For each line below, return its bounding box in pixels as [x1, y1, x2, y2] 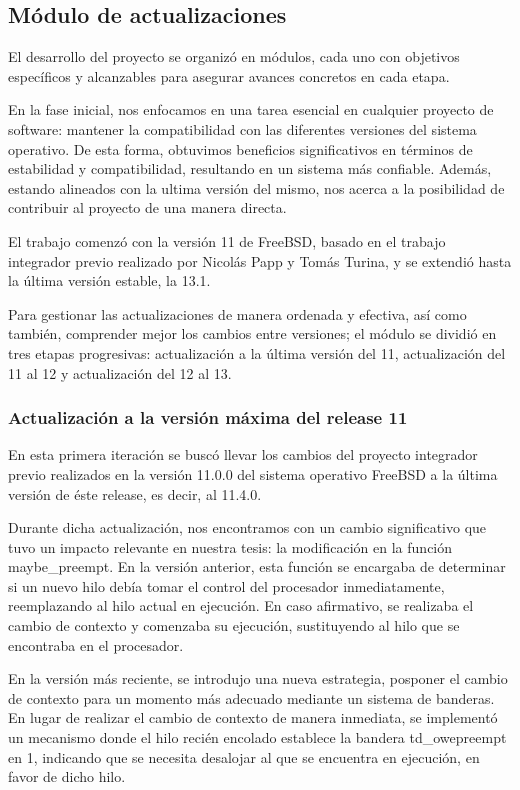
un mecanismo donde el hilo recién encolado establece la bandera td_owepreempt [8, 727, 507, 748]
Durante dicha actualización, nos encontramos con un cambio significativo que [8, 517, 487, 538]
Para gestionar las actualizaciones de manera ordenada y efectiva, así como [8, 303, 467, 324]
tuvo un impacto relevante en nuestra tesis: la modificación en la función [8, 536, 453, 557]
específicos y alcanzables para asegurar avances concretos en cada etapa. [8, 65, 450, 86]
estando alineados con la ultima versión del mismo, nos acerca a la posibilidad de [8, 177, 505, 198]
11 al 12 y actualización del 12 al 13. [8, 362, 232, 383]
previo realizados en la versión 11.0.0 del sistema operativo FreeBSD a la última [8, 463, 498, 484]
